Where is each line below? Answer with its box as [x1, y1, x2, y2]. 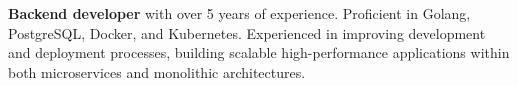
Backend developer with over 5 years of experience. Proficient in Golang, [8, 3, 471, 23]
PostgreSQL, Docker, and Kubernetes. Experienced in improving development [8, 22, 486, 43]
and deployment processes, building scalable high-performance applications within [8, 42, 510, 63]
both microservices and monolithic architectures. [8, 61, 306, 82]
